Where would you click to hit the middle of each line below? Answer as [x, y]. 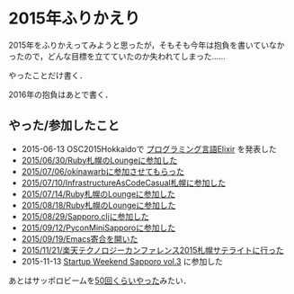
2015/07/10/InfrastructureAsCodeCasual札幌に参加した [124, 183]
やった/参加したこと [64, 125]
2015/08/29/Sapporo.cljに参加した [85, 216]
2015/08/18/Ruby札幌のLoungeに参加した [98, 205]
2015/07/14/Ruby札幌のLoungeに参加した [98, 193]
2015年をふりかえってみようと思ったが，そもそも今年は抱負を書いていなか [147, 45]
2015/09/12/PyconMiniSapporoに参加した [98, 227]
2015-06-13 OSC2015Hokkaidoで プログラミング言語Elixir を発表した [149, 148]
